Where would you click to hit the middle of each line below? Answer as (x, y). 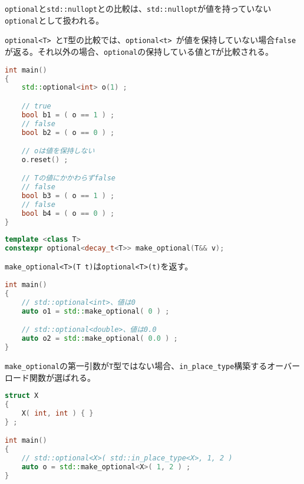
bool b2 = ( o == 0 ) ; (68, 132)
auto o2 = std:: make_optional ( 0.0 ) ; (100, 339)
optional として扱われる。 (54, 20)
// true (36, 106)
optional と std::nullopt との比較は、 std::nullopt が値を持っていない (138, 8)
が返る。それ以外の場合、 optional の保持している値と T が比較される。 (139, 51)
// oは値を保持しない (58, 151)
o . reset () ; (45, 159)
